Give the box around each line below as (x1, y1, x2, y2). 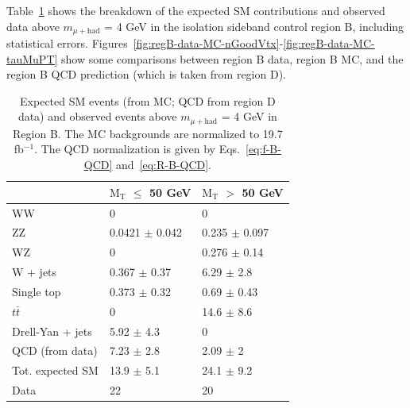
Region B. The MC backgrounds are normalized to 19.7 (13, 125, 283, 141)
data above (6, 17, 60, 34)
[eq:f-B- (246, 140, 281, 157)
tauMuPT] (6, 50, 58, 67)
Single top (12, 283, 61, 299)
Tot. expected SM (12, 362, 99, 379)
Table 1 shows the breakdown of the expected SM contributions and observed (6, 2, 385, 18)
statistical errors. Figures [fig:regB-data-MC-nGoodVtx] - (6, 35, 284, 52)
